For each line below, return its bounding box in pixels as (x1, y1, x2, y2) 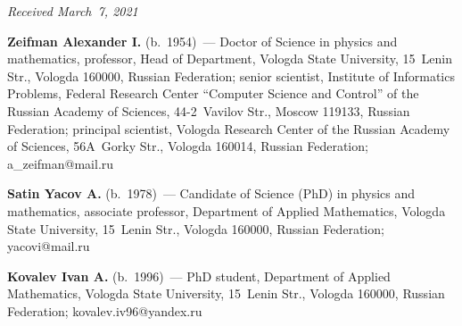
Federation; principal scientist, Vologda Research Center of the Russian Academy (7, 119, 450, 138)
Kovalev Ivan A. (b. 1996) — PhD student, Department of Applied (7, 266, 391, 285)
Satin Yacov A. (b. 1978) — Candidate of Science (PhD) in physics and (7, 184, 416, 203)
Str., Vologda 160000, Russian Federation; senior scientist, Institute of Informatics (7, 66, 455, 85)
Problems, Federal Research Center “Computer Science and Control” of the (7, 84, 419, 103)
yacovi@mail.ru (7, 237, 90, 255)
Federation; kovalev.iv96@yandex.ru (7, 301, 202, 320)
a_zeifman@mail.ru (7, 154, 114, 172)
